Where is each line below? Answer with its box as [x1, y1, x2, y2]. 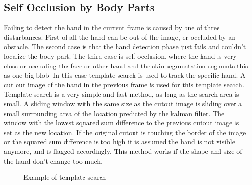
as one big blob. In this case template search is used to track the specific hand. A [4, 70, 246, 80]
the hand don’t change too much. [4, 155, 103, 166]
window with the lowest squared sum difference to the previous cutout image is [4, 118, 239, 128]
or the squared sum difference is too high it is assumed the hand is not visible [4, 136, 235, 147]
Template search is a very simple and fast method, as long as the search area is [4, 89, 239, 99]
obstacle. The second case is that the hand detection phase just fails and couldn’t [4, 41, 246, 51]
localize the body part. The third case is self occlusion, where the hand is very [4, 50, 237, 61]
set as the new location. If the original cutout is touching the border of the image [4, 127, 246, 137]
